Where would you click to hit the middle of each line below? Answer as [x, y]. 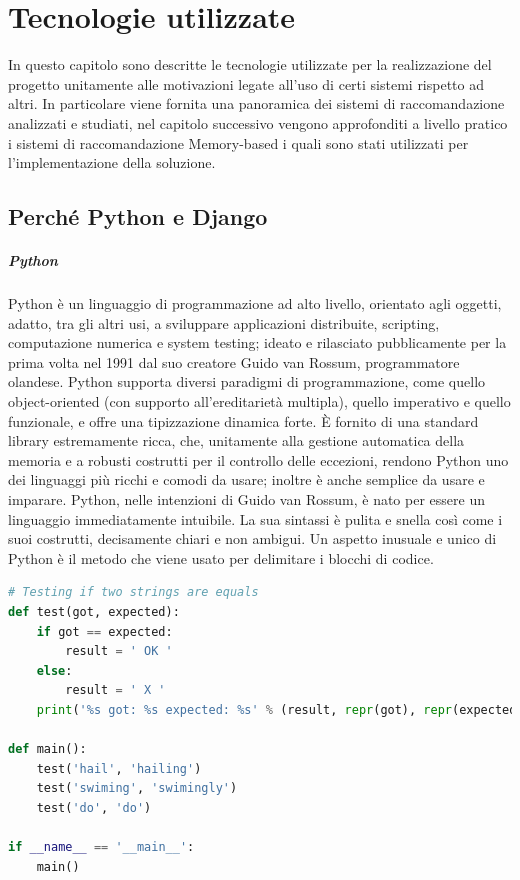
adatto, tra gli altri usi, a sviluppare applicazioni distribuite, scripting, [224, 322]
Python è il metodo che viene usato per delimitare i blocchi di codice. [221, 557]
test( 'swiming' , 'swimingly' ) [137, 788]
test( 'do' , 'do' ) [94, 807]
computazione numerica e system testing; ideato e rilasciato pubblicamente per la [257, 342]
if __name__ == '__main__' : [101, 847]
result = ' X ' [115, 690]
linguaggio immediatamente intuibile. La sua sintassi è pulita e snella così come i [255, 518]
